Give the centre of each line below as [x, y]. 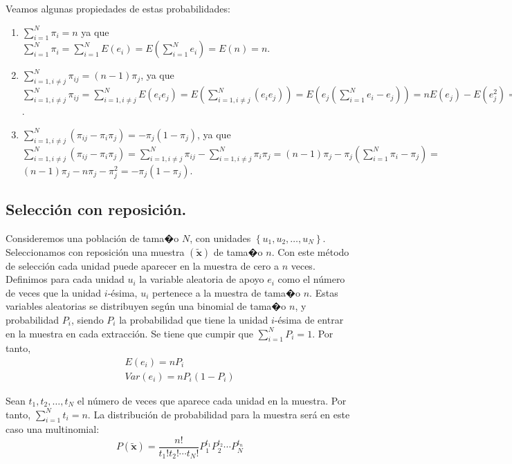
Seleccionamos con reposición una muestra [95, 251]
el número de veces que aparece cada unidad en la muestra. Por [212, 400]
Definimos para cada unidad [65, 279]
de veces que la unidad [54, 292]
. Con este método [310, 251]
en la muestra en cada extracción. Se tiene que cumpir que [129, 333]
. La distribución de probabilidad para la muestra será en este [219, 414]
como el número [311, 279]
